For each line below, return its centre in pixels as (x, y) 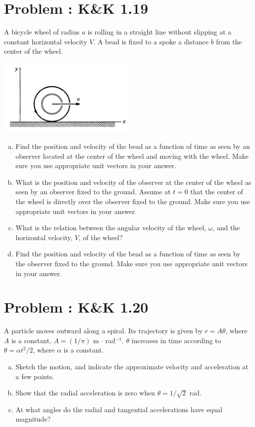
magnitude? (33, 419)
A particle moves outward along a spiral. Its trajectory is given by (103, 331)
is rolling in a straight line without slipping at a (159, 32)
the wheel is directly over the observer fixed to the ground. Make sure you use (133, 201)
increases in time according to (176, 340)
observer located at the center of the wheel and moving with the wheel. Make (132, 156)
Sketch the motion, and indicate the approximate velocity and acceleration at (132, 367)
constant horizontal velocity (46, 41)
